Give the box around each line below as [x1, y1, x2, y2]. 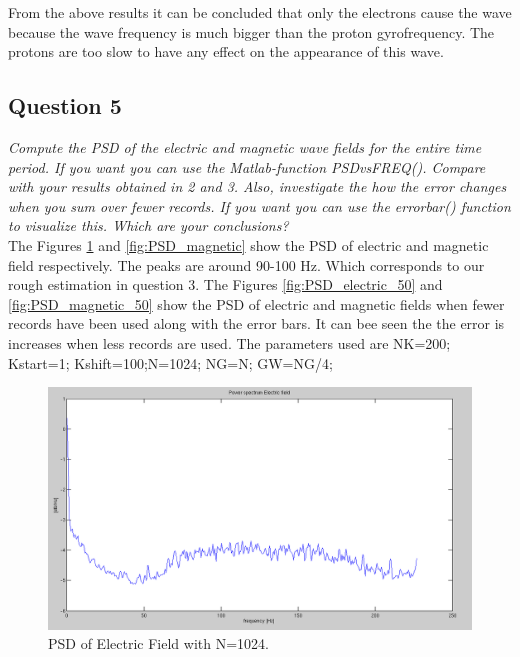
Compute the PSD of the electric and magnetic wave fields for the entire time [8, 136, 482, 157]
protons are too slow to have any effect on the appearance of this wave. [8, 41, 444, 62]
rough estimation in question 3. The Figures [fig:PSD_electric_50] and [8, 274, 443, 295]
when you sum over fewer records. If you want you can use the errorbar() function [8, 195, 511, 216]
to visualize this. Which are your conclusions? [8, 215, 289, 236]
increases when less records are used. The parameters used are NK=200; [8, 332, 451, 353]
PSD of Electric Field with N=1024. [48, 633, 269, 654]
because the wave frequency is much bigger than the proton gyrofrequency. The [8, 21, 495, 42]
